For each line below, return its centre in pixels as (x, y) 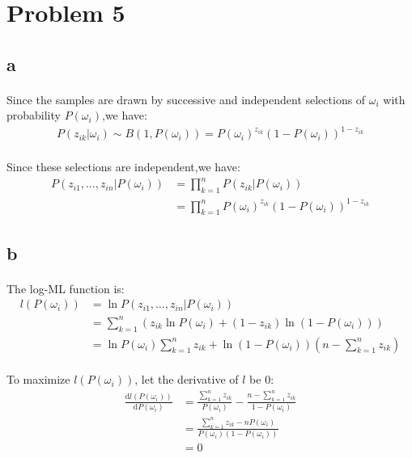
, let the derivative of (187, 379)
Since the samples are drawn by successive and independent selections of (186, 99)
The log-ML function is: (66, 288)
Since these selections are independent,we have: (123, 167)
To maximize (38, 379)
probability (34, 115)
